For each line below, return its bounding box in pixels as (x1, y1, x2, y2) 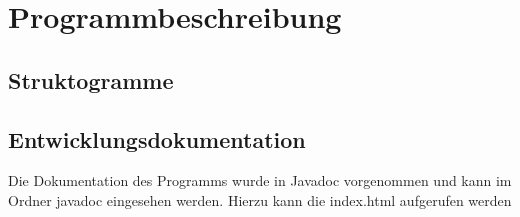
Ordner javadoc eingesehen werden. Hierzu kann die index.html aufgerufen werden (8, 189, 512, 210)
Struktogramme (8, 64, 174, 95)
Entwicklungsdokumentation (8, 123, 306, 154)
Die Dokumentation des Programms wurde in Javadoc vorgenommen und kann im (8, 170, 512, 191)
